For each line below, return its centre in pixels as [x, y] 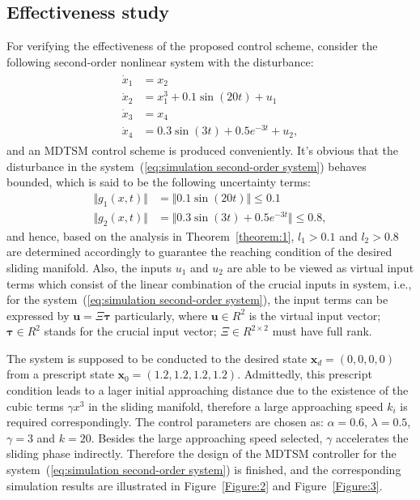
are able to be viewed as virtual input [320, 267]
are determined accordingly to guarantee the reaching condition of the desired [199, 252]
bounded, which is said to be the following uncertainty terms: [159, 182]
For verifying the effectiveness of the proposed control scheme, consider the [192, 46]
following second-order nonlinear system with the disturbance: [160, 61]
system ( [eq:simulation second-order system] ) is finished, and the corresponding [204, 470]
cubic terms [35, 406]
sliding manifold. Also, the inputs [89, 267]
